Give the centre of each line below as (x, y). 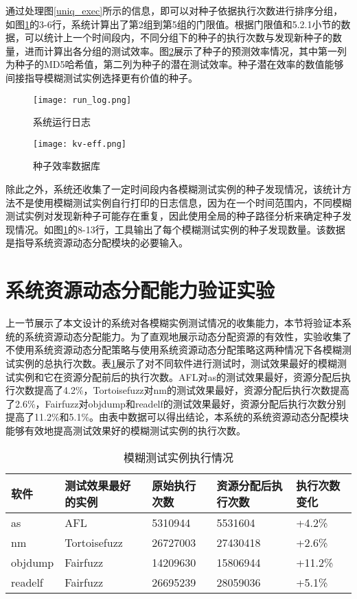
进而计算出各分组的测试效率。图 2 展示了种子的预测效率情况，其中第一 (181, 50)
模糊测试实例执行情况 (178, 457)
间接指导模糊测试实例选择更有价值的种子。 (102, 77)
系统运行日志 (62, 122)
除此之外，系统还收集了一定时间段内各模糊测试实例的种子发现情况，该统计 (174, 189)
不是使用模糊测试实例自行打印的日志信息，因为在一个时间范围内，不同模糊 (183, 202)
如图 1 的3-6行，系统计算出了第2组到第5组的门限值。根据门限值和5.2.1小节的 (173, 24)
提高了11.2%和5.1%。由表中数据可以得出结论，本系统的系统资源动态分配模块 (177, 417)
